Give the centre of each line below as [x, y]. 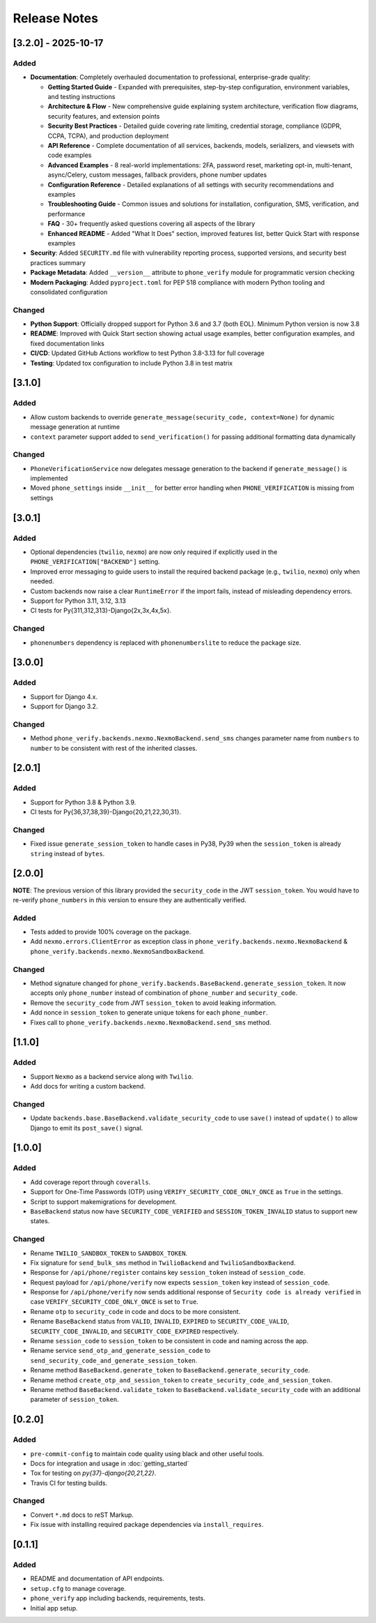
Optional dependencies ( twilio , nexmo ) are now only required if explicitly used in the [154, 552]
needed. [42, 581]
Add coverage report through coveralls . [91, 1182]
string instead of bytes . [68, 853]
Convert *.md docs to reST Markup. [82, 1515]
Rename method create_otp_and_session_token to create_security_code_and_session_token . [181, 1380]
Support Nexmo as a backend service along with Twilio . [112, 1076]
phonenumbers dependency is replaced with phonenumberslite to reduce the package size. [166, 643]
